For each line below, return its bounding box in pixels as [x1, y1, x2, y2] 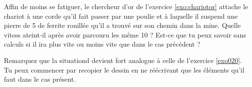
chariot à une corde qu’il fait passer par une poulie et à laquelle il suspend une [4, 11, 238, 21]
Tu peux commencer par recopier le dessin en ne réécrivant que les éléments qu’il [4, 64, 245, 75]
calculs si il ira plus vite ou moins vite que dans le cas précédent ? [4, 39, 201, 49]
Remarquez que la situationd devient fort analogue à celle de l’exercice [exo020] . [4, 55, 242, 65]
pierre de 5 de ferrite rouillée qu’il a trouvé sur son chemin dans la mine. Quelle [4, 20, 241, 30]
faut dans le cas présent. [4, 74, 76, 84]
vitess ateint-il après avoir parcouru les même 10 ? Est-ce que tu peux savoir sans [4, 29, 246, 39]
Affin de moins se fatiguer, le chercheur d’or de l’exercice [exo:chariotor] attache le [4, 1, 248, 11]
